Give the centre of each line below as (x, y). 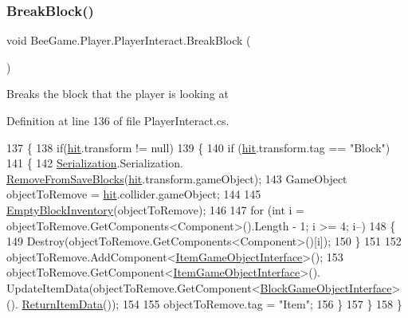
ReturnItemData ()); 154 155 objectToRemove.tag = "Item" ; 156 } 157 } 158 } (212, 303)
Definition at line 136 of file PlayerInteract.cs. (118, 120)
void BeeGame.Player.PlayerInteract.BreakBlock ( (129, 40)
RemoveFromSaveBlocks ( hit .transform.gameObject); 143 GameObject (177, 178)
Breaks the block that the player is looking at (118, 94)
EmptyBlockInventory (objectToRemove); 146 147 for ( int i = (156, 209)
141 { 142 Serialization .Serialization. (95, 163)
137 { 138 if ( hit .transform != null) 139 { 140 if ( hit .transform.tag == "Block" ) (198, 147)
